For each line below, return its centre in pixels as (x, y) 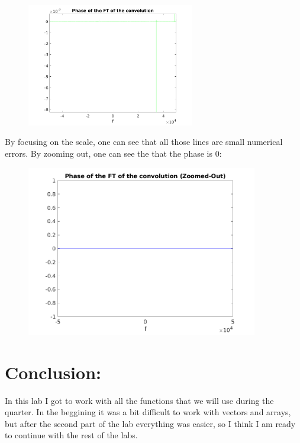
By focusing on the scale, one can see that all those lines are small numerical (144, 142)
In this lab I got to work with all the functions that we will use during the (139, 400)
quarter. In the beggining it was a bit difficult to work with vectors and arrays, (148, 412)
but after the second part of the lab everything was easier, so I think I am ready (150, 423)
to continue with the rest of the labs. (71, 435)
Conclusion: (53, 372)
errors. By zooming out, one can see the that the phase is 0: (113, 153)
